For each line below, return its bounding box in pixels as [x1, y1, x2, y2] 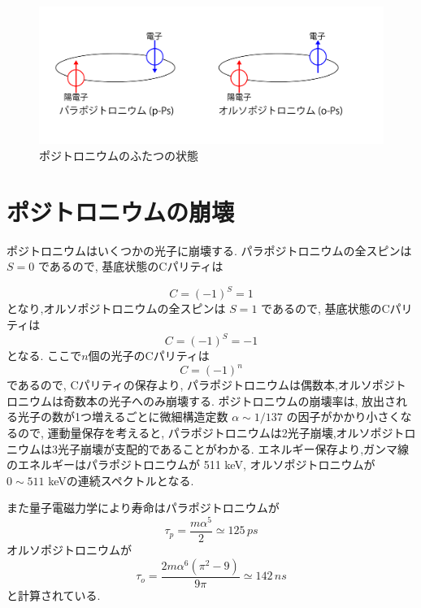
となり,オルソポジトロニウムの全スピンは [7, 300, 226, 317]
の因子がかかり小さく [286, 408, 401, 425]
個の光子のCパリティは [88, 347, 210, 364]
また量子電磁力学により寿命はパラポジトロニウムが [7, 499, 280, 516]
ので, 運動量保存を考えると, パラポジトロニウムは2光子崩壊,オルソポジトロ [17, 423, 416, 441]
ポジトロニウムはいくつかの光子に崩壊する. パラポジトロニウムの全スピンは [7, 241, 412, 258]
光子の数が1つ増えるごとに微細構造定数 [17, 408, 228, 425]
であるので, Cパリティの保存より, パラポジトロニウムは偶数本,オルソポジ [7, 376, 395, 393]
